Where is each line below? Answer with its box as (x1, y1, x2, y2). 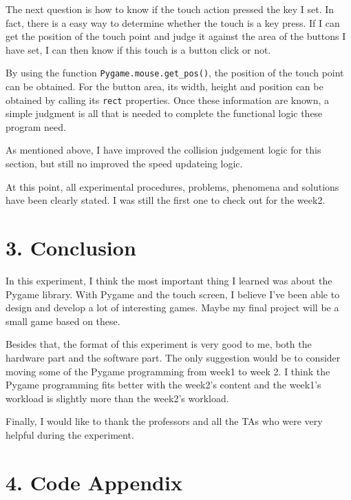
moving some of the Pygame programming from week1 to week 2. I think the (6, 364, 330, 378)
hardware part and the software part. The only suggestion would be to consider (6, 350, 341, 364)
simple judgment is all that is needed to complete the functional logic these (6, 106, 323, 121)
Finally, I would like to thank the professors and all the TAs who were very (6, 414, 323, 428)
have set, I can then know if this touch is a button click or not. (6, 42, 271, 56)
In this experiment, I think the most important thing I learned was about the (6, 273, 332, 287)
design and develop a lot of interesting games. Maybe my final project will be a (6, 300, 339, 315)
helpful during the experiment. (6, 427, 134, 441)
